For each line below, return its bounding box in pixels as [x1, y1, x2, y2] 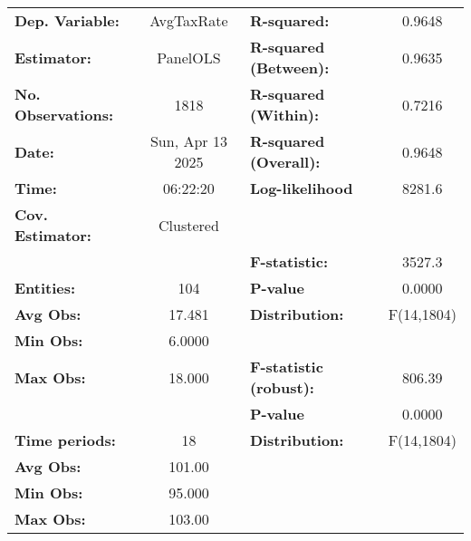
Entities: [14, 277, 76, 298]
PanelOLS [157, 46, 221, 68]
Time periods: [14, 430, 116, 450]
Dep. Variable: [14, 10, 120, 31]
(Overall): [249, 151, 321, 172]
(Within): [249, 104, 320, 125]
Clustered [159, 214, 219, 236]
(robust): [249, 377, 314, 398]
